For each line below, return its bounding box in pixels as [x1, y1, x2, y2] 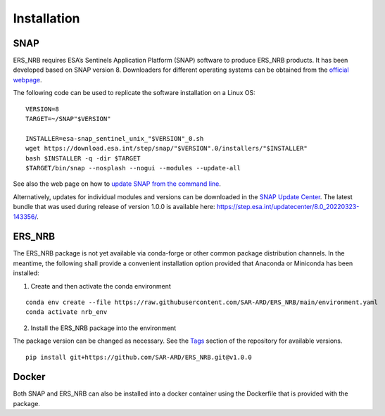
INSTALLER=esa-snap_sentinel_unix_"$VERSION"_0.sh [25, 134, 204, 142]
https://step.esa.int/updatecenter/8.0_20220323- [216, 203, 360, 211]
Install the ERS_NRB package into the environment [30, 324, 177, 332]
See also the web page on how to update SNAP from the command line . [13, 179, 222, 188]
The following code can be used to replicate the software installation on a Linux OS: [13, 89, 256, 97]
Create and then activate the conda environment [30, 282, 172, 290]
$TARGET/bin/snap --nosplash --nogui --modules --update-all [25, 164, 241, 172]
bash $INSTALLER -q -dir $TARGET [25, 154, 141, 162]
